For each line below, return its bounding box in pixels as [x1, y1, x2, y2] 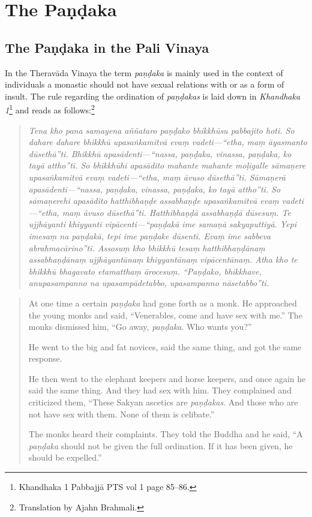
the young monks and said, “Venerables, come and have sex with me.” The [28, 308, 302, 321]
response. [28, 352, 62, 365]
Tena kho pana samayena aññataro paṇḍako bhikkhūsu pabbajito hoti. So [28, 124, 295, 136]
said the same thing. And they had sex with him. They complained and [28, 384, 292, 396]
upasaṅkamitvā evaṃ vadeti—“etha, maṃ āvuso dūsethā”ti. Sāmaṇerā [28, 170, 286, 183]
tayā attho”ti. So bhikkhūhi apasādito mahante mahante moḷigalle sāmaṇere [28, 159, 306, 172]
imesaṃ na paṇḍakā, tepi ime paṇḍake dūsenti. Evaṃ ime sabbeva [28, 229, 271, 242]
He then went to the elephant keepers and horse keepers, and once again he [28, 372, 306, 384]
